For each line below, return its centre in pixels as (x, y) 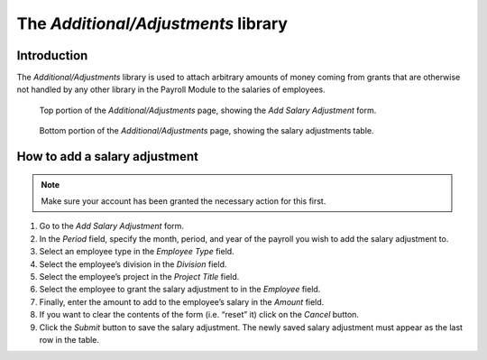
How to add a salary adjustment (107, 157)
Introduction (52, 55)
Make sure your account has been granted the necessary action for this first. (184, 201)
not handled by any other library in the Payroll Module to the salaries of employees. (171, 89)
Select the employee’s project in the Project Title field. (139, 276)
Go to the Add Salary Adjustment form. (112, 226)
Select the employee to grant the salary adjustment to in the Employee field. (180, 290)
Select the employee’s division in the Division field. (133, 264)
